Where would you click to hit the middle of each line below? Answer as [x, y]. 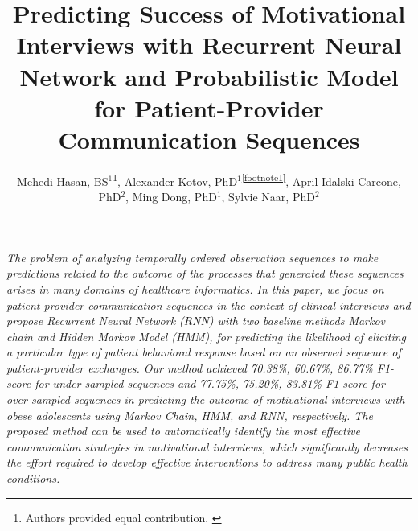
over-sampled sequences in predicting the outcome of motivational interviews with [206, 399]
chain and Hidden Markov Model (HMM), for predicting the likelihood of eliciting [207, 336]
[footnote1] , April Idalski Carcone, [321, 179]
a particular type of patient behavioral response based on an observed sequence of [204, 352]
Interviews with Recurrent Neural [209, 45]
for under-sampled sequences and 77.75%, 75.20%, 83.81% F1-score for [210, 383]
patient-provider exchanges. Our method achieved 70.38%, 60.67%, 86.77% [190, 367]
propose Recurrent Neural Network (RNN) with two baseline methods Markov [196, 321]
